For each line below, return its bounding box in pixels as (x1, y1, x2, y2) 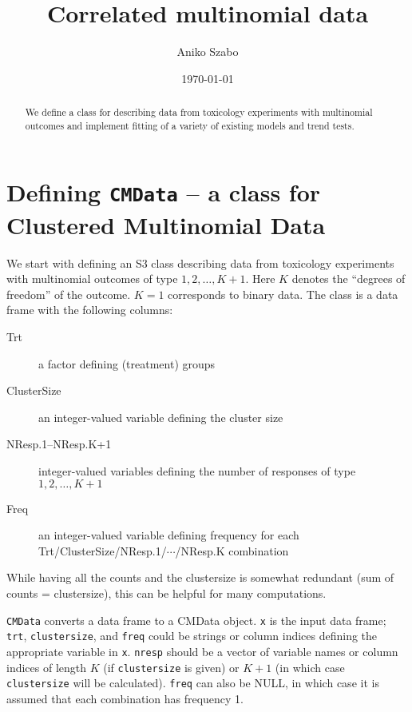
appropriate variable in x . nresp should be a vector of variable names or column (6, 642, 398, 659)
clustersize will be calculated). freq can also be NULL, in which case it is (6, 674, 379, 691)
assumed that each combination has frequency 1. (6, 690, 244, 706)
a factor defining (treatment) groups (38, 355, 216, 372)
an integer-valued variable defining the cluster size (38, 408, 283, 425)
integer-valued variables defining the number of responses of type (38, 463, 356, 479)
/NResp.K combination (175, 542, 289, 559)
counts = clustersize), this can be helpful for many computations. (6, 584, 327, 601)
